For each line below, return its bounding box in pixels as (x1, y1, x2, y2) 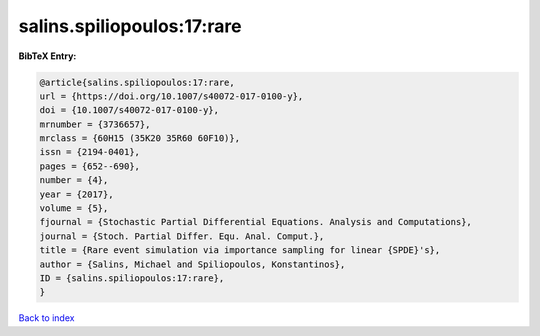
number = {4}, (39, 175, 109, 186)
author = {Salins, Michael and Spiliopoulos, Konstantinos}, (39, 258, 346, 270)
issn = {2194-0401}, (39, 146, 140, 158)
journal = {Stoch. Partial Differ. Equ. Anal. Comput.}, (39, 230, 325, 242)
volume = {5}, (39, 203, 109, 214)
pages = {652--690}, (39, 160, 140, 172)
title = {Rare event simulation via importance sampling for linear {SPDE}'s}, (39, 245, 441, 256)
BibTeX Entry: (18, 50, 77, 62)
